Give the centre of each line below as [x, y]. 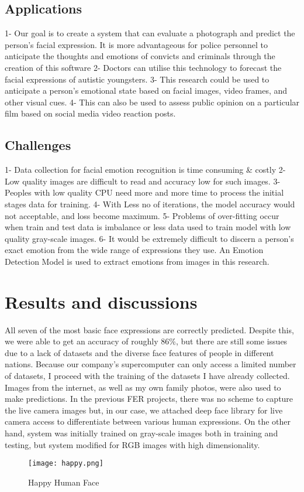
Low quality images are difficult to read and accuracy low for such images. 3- [143, 181]
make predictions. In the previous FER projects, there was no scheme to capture [149, 399]
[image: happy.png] [66, 464]
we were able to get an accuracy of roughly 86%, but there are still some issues [146, 341]
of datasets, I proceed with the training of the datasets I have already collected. [147, 375]
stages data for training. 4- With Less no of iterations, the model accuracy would [150, 204]
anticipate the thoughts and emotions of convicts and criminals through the [140, 56]
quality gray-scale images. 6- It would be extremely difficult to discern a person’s [149, 238]
